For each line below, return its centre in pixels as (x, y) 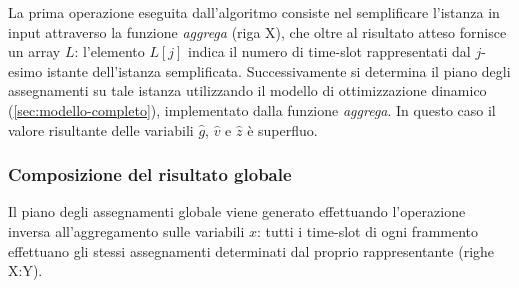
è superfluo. (282, 129)
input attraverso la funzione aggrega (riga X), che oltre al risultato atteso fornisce (257, 31)
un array (34, 51)
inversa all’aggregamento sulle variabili (126, 230)
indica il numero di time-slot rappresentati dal (329, 51)
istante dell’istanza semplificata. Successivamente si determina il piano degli (278, 70)
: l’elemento (109, 51)
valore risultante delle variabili (101, 129)
